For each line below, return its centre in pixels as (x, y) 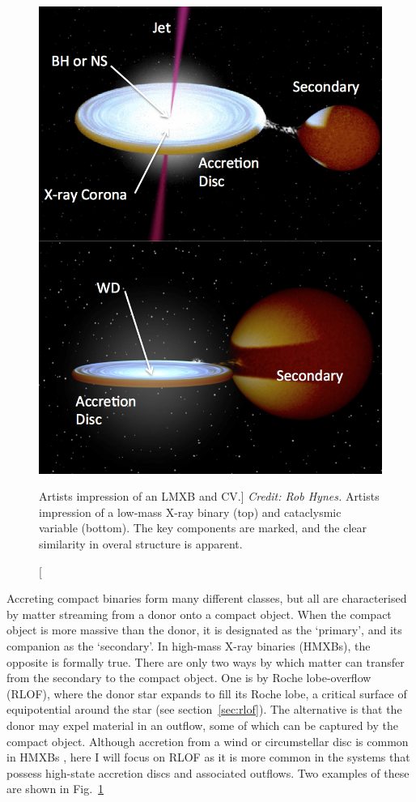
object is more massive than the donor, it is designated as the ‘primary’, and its (204, 630)
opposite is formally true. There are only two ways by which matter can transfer (206, 661)
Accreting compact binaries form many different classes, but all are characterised (207, 598)
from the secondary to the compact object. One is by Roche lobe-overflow (189, 678)
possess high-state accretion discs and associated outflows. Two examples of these (208, 772)
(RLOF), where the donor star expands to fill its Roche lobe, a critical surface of (207, 693)
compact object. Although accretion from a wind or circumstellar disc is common (208, 741)
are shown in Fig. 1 (55, 789)
